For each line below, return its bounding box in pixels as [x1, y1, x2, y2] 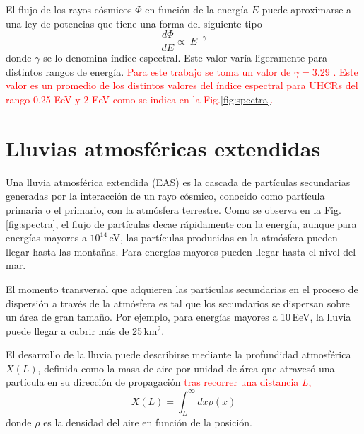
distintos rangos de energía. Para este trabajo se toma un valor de [6, 64, 291, 79]
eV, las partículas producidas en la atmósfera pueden [109, 230, 338, 245]
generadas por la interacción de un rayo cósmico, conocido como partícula [6, 188, 325, 203]
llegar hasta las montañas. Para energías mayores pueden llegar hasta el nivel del [6, 244, 356, 258]
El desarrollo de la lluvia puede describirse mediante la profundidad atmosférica [6, 347, 351, 362]
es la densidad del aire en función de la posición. [43, 415, 252, 430]
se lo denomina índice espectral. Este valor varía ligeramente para [43, 50, 328, 65]
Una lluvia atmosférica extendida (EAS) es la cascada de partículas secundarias [6, 174, 351, 189]
